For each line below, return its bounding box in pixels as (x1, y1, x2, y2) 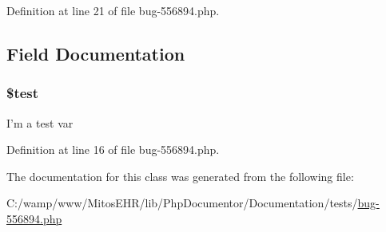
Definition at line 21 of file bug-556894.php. (6, 2, 220, 18)
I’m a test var (6, 114, 74, 131)
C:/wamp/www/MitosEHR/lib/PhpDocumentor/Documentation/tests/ (6, 195, 358, 211)
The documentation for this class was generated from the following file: (6, 167, 354, 184)
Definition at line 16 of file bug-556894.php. (6, 141, 220, 158)
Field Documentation (6, 41, 185, 65)
